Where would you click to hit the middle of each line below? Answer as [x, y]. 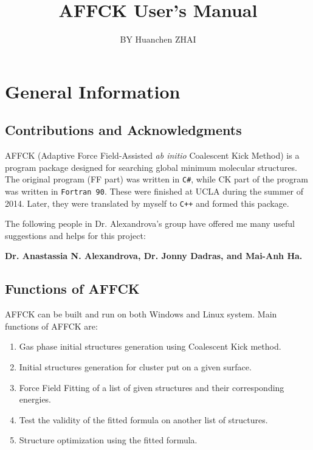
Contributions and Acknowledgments [123, 130]
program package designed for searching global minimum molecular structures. [151, 167]
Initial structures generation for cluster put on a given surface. [135, 367]
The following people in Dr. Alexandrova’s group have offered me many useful [150, 223]
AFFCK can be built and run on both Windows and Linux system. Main [141, 314]
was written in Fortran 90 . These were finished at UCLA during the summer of [154, 191]
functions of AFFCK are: [51, 326]
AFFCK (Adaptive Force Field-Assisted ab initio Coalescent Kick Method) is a [152, 155]
